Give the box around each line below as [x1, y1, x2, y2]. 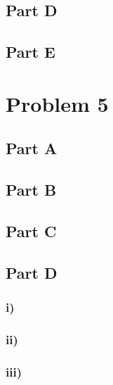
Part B [6, 179, 57, 201]
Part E [6, 41, 55, 63]
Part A [6, 137, 58, 159]
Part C [6, 220, 57, 241]
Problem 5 [6, 89, 109, 118]
